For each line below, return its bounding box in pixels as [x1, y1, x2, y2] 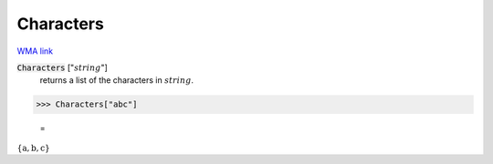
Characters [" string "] [16, 62, 109, 73]
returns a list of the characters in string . [39, 75, 194, 86]
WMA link [16, 46, 54, 56]
